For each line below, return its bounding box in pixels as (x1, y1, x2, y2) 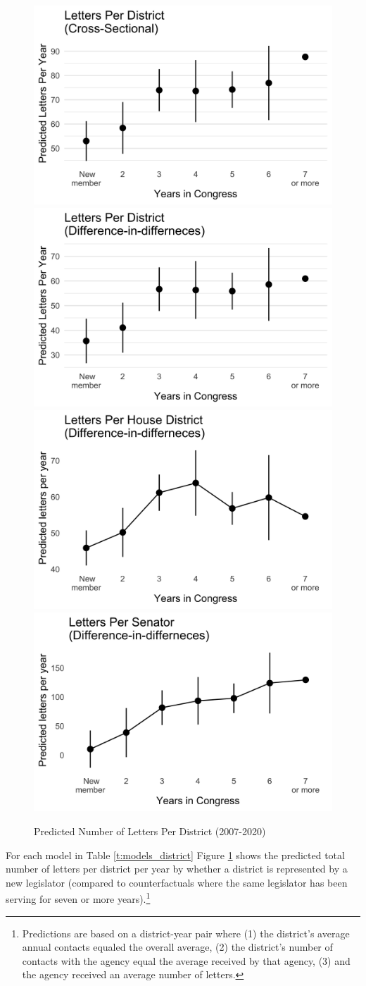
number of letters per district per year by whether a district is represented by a (6, 861, 348, 876)
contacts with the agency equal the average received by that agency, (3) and (22, 953, 351, 968)
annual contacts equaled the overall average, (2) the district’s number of (22, 939, 333, 954)
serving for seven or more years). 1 (6, 889, 151, 906)
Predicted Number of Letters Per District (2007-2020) (34, 823, 266, 838)
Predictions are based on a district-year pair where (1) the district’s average (22, 925, 350, 940)
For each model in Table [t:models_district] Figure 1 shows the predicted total (6, 847, 345, 862)
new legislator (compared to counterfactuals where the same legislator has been (6, 875, 348, 889)
